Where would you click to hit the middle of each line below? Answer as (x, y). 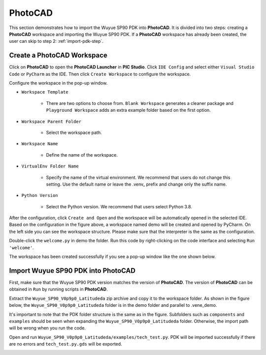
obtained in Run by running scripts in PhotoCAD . (58, 289)
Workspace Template (45, 92)
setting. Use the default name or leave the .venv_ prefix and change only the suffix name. (136, 184)
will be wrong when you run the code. (48, 328)
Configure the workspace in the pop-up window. (58, 83)
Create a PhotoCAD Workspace (58, 55)
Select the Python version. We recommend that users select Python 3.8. (119, 206)
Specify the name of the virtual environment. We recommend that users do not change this (138, 177)
